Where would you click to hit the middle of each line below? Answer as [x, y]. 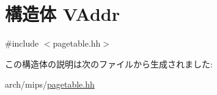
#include [22, 43]
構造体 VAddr [62, 14]
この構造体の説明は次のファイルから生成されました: [109, 63]
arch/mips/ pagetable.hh [50, 84]
